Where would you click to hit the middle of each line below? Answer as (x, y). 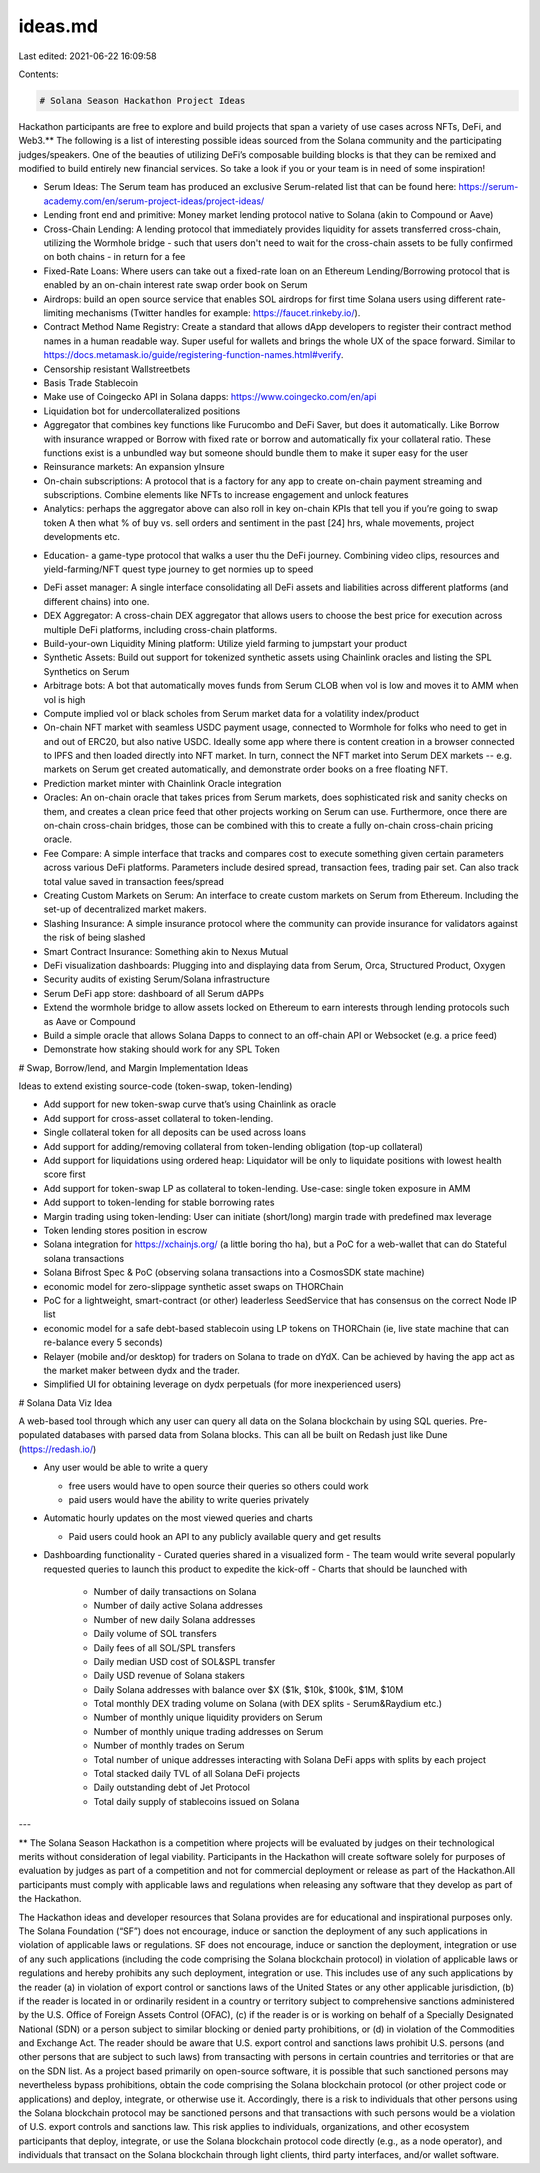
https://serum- (488, 187)
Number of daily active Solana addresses (178, 1606)
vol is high (64, 699)
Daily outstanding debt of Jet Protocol (171, 1787)
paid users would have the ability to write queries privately (189, 1500)
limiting (58, 312)
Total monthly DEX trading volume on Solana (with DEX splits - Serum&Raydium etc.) (268, 1704)
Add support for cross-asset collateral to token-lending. (158, 1118)
